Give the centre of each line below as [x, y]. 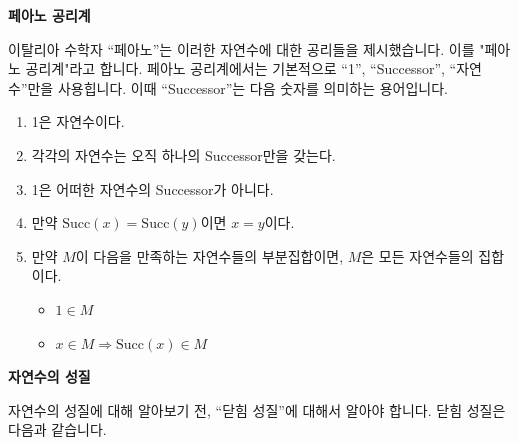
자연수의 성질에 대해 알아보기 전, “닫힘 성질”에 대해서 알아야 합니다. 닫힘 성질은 [257, 409]
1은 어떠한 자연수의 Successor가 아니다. [152, 188]
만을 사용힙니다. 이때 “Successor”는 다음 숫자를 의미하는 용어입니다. [237, 87]
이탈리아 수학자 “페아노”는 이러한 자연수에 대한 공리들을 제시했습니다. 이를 [241, 48]
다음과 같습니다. [57, 429]
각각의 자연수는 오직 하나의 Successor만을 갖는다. [183, 154]
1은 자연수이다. [78, 121]
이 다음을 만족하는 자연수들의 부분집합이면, [209, 255]
